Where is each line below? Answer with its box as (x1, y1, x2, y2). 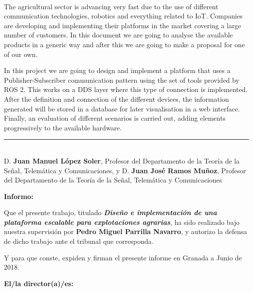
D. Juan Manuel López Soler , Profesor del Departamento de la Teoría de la (4, 155, 240, 165)
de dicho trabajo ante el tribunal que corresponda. (4, 236, 154, 246)
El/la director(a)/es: (4, 278, 73, 288)
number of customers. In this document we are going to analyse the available (4, 30, 233, 40)
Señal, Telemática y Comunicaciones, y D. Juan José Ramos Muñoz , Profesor (4, 165, 246, 175)
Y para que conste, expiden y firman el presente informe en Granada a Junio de (4, 252, 242, 262)
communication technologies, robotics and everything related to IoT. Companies (4, 11, 243, 21)
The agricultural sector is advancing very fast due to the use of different (4, 1, 218, 11)
